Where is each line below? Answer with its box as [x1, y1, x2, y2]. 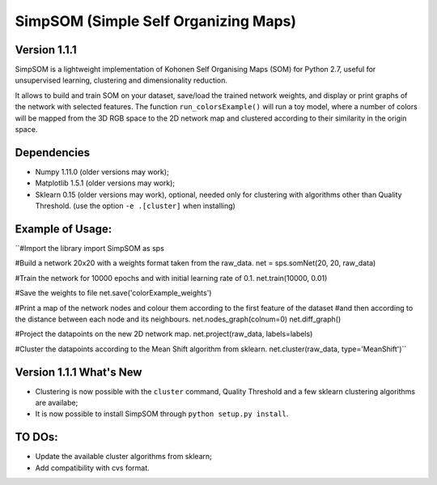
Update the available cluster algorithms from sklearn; [35, 452, 212, 462]
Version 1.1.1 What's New [15, 365, 142, 379]
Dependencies [15, 146, 91, 160]
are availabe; [35, 398, 78, 408]
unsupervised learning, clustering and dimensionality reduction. [15, 75, 228, 85]
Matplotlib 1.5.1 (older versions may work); [35, 178, 176, 188]
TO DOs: [15, 430, 58, 445]
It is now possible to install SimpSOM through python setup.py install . [35, 409, 289, 419]
